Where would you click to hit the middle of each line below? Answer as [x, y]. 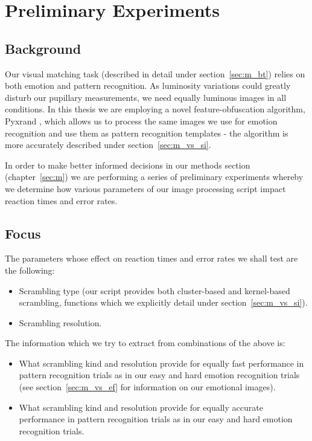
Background [43, 48]
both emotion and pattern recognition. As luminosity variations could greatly [148, 85]
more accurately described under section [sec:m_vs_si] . [108, 145]
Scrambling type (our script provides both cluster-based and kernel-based [154, 290]
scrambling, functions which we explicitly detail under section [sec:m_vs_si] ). [163, 302]
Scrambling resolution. [60, 322]
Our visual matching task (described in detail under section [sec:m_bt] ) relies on [155, 73]
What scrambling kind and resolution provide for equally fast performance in [161, 363]
